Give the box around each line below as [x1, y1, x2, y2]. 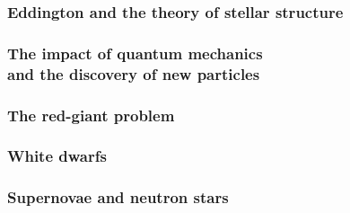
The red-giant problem [7, 103, 175, 126]
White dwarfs [7, 145, 107, 167]
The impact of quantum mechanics [7, 41, 263, 64]
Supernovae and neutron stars [7, 186, 229, 209]
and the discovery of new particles [7, 62, 260, 84]
